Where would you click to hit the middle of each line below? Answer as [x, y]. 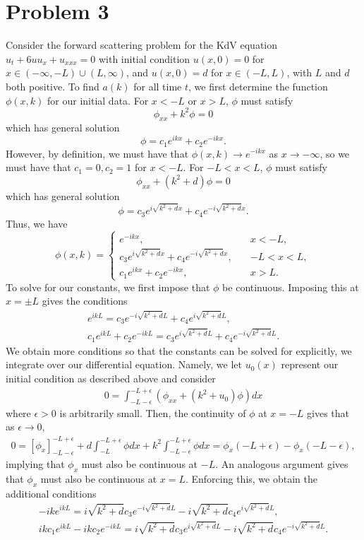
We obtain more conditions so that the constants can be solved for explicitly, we [179, 350]
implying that [35, 464]
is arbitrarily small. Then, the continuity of [153, 412]
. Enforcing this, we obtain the [251, 479]
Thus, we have [37, 223]
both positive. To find [53, 86]
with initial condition [144, 58]
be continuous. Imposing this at [291, 287]
